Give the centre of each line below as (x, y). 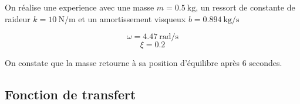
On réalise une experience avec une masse (80, 7)
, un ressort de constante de (245, 7)
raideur (18, 18)
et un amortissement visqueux (132, 18)
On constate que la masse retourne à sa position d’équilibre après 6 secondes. (144, 63)
